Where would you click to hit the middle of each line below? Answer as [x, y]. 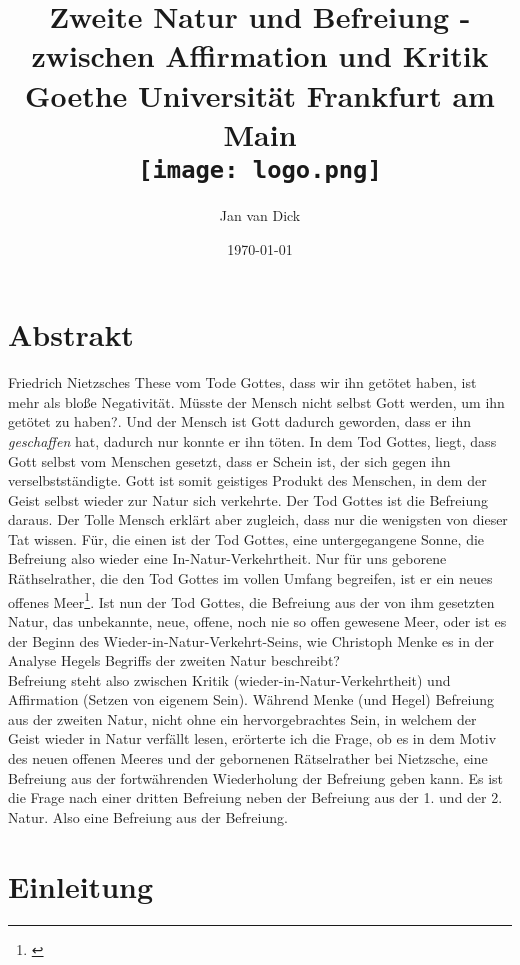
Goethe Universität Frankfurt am [260, 94]
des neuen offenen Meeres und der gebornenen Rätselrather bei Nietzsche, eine [248, 758]
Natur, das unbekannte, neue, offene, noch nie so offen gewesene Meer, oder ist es [257, 620]
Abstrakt [71, 334]
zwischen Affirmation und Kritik [260, 55]
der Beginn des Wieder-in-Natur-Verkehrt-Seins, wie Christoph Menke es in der [251, 640]
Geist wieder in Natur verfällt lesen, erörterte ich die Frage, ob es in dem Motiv [252, 738]
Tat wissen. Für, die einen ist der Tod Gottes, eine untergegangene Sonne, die [246, 538]
